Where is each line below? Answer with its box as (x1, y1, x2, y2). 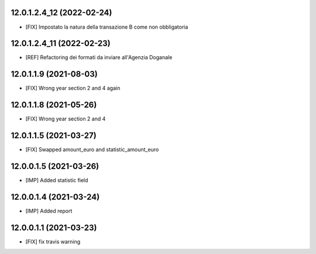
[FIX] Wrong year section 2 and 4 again (25, 85, 121, 92)
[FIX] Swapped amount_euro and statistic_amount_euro (25, 146, 159, 153)
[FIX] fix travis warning (25, 238, 81, 245)
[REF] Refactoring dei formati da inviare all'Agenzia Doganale (25, 54, 173, 61)
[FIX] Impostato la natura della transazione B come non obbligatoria (25, 23, 188, 30)
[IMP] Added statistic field (25, 177, 88, 184)
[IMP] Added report (25, 207, 73, 214)
